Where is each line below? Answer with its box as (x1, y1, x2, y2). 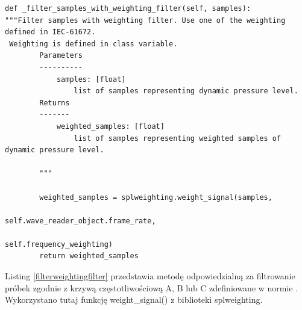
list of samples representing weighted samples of (74, 134, 282, 143)
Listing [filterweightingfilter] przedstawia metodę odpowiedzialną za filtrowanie (5, 270, 295, 282)
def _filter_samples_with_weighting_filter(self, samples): (5, 4, 251, 13)
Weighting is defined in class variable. (9, 39, 178, 48)
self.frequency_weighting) (5, 240, 113, 249)
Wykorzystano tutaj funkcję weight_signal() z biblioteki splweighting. (5, 293, 263, 306)
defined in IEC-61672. (5, 28, 96, 37)
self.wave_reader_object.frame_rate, (5, 216, 156, 225)
